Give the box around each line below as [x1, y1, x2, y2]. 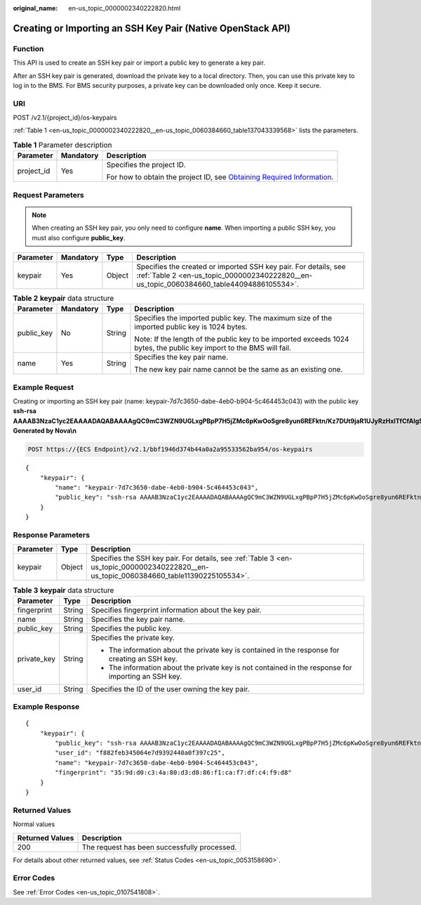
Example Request [13, 382, 74, 392]
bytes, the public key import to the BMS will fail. [134, 343, 291, 353]
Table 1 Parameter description [13, 141, 112, 150]
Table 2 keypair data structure [13, 294, 114, 304]
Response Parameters [13, 530, 91, 540]
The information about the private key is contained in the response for [108, 645, 340, 655]
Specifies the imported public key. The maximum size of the [134, 313, 333, 323]
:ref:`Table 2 [136, 271, 177, 280]
